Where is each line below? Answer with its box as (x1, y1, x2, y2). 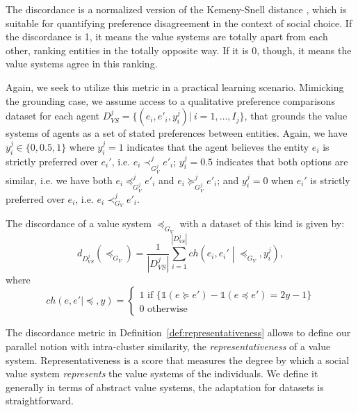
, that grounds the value (244, 108, 348, 123)
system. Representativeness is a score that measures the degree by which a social (6, 352, 350, 367)
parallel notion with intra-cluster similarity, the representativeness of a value (6, 338, 331, 353)
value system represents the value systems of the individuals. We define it (6, 366, 318, 381)
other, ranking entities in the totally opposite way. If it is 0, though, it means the (6, 42, 352, 57)
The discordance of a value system (6, 216, 152, 231)
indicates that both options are (215, 154, 348, 168)
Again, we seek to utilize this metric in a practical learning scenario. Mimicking (6, 79, 344, 94)
